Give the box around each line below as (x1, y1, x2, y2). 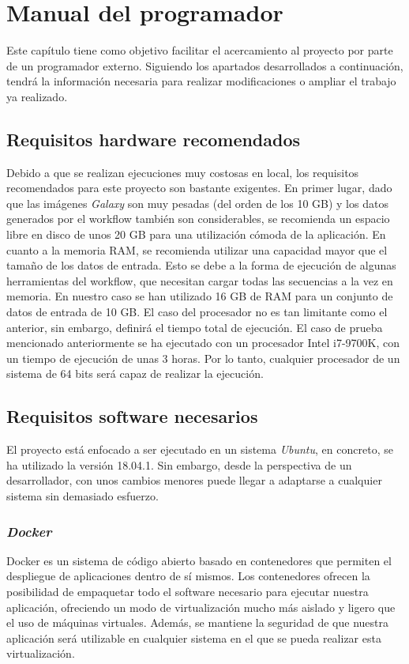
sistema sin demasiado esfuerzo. (6, 488, 159, 504)
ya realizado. (6, 88, 68, 104)
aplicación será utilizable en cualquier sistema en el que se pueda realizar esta (6, 629, 381, 646)
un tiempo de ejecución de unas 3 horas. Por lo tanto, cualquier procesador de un (6, 349, 400, 366)
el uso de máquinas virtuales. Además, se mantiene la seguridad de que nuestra (6, 614, 389, 631)
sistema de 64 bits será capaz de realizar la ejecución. (6, 365, 264, 382)
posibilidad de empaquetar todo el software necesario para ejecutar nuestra (6, 583, 369, 599)
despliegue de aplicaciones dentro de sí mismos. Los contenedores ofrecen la (6, 568, 370, 584)
